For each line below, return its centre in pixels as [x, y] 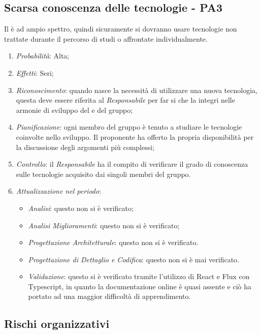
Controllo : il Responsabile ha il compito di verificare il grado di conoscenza [132, 164]
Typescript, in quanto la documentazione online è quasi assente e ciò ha [140, 286]
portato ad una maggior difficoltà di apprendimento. [109, 296]
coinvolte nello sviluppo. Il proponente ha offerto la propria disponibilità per [135, 136]
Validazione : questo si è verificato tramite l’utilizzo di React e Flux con [139, 276]
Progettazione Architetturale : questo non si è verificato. [113, 242]
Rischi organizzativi [57, 324]
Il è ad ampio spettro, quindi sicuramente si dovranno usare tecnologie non [121, 29]
